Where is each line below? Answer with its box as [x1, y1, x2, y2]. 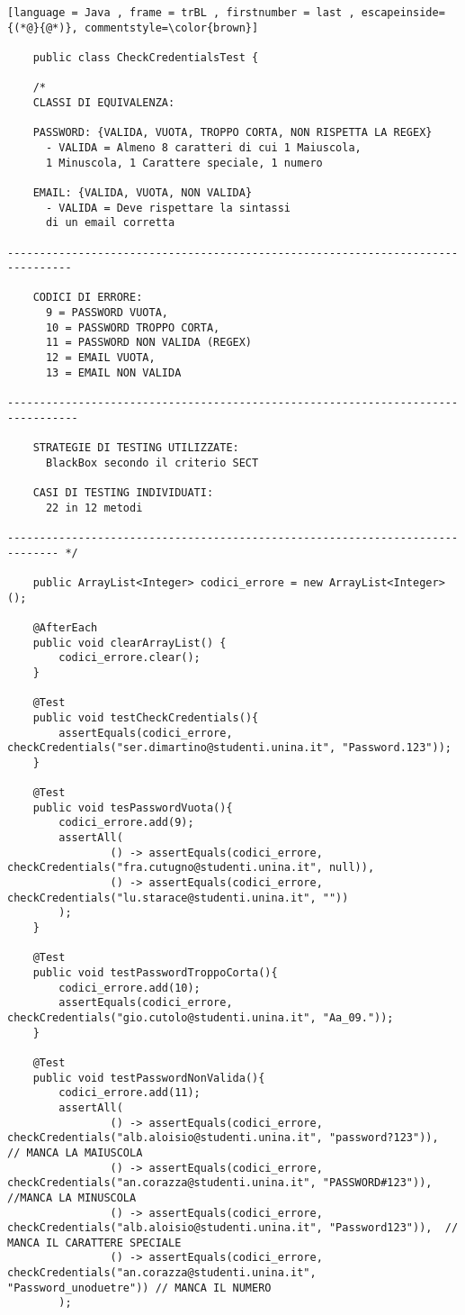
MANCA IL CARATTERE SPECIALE [7, 1236, 182, 1249]
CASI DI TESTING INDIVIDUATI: [32, 486, 214, 499]
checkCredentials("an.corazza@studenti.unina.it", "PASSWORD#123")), [7, 1176, 433, 1190]
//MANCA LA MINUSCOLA [7, 1191, 137, 1204]
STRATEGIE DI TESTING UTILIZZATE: [32, 441, 239, 455]
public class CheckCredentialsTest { [32, 50, 259, 64]
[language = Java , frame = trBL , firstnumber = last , [7, 6, 355, 19]
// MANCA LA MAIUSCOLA [7, 1146, 143, 1159]
